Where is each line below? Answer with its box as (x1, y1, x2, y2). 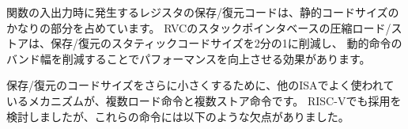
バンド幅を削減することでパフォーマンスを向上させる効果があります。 (6, 50, 371, 66)
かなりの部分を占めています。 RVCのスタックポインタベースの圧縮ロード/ (6, 19, 391, 36)
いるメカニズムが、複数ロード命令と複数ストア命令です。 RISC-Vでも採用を (6, 92, 402, 108)
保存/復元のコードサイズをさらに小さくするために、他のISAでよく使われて (6, 77, 395, 93)
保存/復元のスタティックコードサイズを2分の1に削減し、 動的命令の (50, 35, 402, 51)
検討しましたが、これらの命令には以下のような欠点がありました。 (6, 108, 349, 124)
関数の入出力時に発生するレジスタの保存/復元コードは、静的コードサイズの (6, 4, 399, 20)
